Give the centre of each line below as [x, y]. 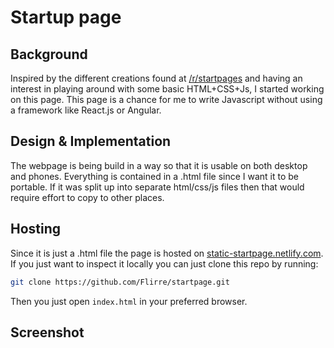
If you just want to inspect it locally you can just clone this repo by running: [164, 263]
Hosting [36, 229]
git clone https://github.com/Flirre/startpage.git [120, 282]
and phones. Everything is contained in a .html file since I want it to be [155, 176]
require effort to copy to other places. [87, 197]
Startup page [66, 17]
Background [49, 54]
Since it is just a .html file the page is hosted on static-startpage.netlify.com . [167, 253]
